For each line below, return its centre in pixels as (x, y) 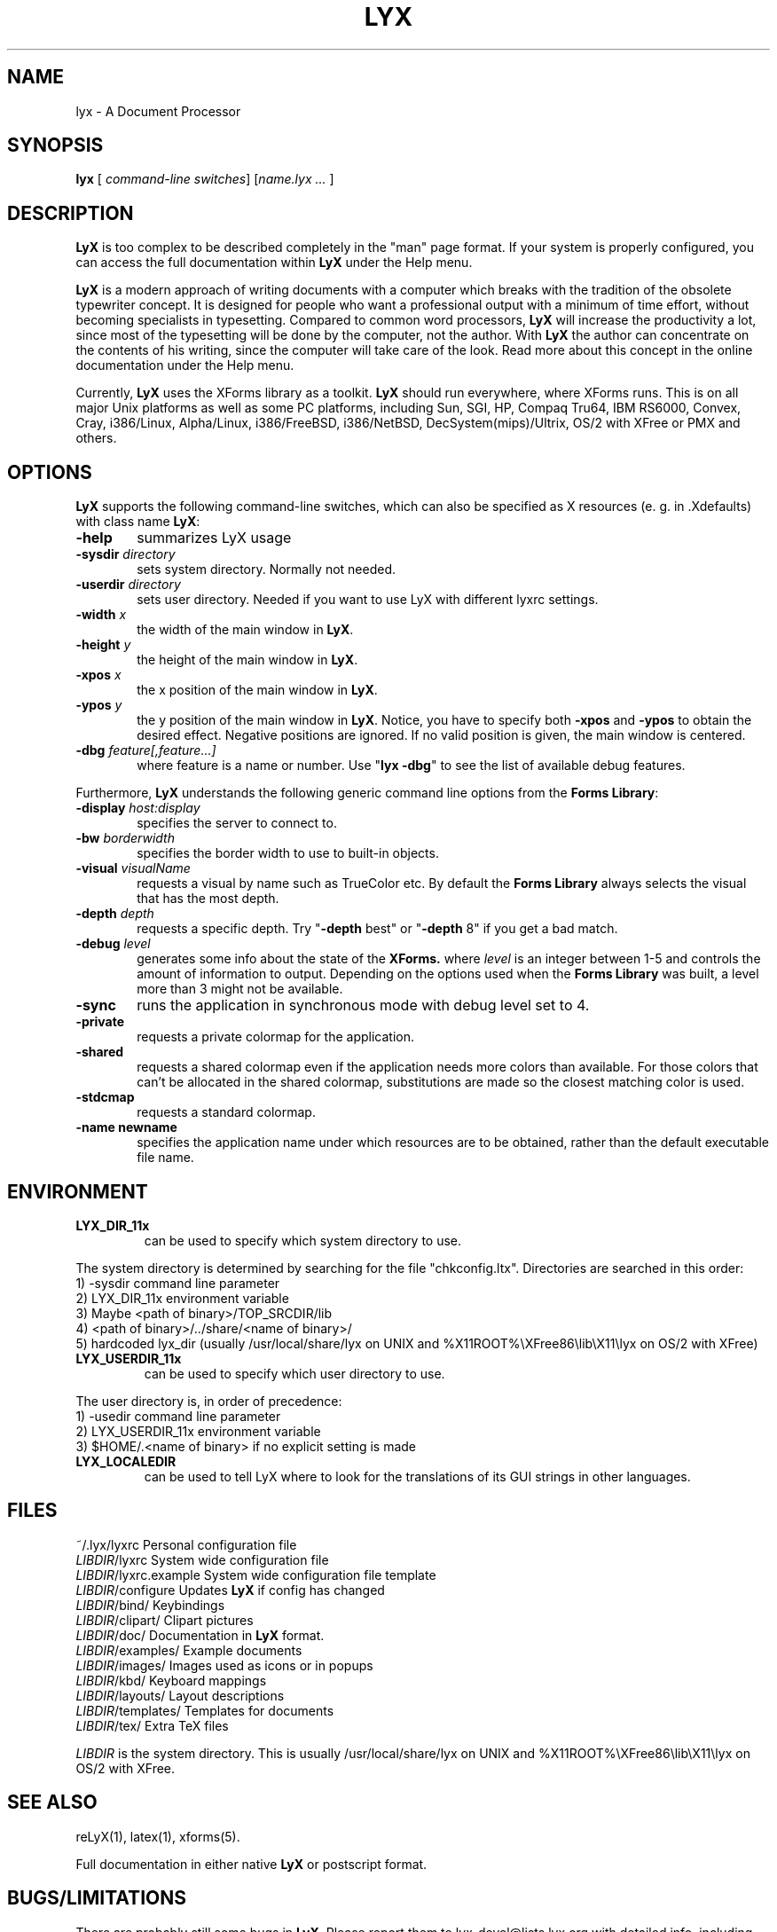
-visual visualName (133, 868)
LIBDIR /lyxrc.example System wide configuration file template (256, 1575)
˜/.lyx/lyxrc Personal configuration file (186, 1544)
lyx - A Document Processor (158, 111)
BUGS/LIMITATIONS (97, 1898)
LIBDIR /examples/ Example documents (189, 1650)
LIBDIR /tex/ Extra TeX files (152, 1725)
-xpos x (98, 675)
